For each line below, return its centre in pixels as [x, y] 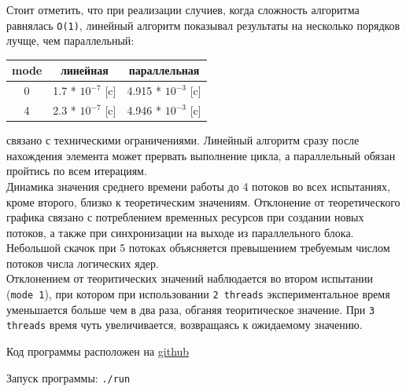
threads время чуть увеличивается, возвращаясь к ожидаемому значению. [185, 325]
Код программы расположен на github [98, 351]
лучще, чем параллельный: [70, 40]
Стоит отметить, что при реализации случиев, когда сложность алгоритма [183, 9]
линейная [84, 70]
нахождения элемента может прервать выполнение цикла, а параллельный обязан [201, 155]
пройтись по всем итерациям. [77, 171]
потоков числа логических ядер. [83, 263]
